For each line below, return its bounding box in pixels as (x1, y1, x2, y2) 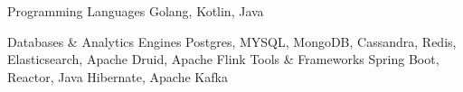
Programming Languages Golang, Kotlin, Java (7, 2, 264, 20)
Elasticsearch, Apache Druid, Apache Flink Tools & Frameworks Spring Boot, (7, 50, 439, 69)
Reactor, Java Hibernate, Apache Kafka (7, 67, 228, 86)
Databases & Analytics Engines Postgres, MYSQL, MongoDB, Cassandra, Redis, (7, 32, 457, 51)
